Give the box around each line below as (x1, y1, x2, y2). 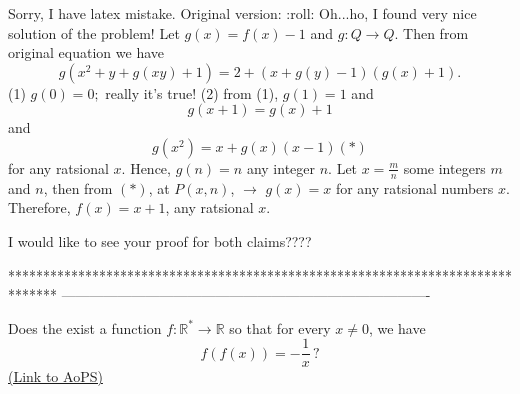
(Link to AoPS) (8, 366, 103, 387)
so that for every (229, 317, 331, 338)
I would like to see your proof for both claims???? (8, 230, 312, 251)
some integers (403, 157, 486, 178)
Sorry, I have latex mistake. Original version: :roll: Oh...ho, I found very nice (8, 3, 477, 23)
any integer (246, 157, 316, 178)
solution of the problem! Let (8, 22, 180, 43)
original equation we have (8, 42, 164, 63)
